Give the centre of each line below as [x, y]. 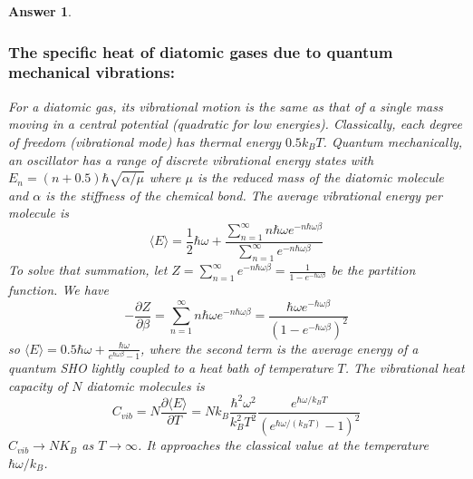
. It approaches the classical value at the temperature [283, 445]
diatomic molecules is [145, 385]
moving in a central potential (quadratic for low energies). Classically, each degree [235, 124]
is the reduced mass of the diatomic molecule [320, 177]
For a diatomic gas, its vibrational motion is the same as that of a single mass [226, 106]
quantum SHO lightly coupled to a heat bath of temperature [171, 368]
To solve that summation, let [88, 270]
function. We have [58, 289]
